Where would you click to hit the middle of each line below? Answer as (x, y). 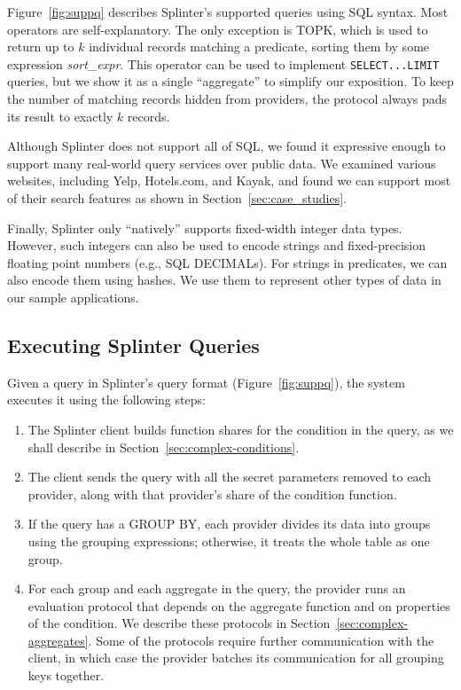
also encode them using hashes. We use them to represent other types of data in (224, 280)
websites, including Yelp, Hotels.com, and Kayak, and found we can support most (229, 180)
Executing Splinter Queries (133, 345)
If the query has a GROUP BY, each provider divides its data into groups (229, 524)
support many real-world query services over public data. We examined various (222, 163)
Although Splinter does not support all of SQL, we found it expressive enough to (227, 146)
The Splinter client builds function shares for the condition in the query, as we (241, 429)
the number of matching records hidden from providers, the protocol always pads (227, 99)
